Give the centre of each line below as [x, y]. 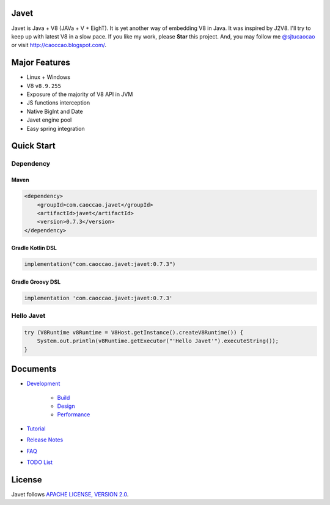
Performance [74, 415]
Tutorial [36, 429]
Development [43, 384]
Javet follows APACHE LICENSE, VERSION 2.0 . [70, 494]
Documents [34, 369]
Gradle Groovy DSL [36, 282]
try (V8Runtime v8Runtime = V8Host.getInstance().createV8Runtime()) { [134, 332]
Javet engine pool [49, 120]
